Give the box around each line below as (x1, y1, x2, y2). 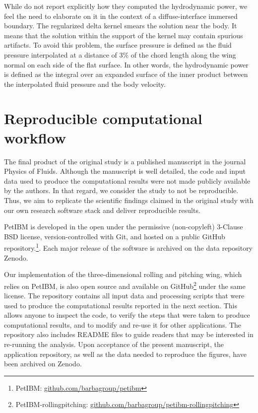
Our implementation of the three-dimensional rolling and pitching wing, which (4, 269, 242, 279)
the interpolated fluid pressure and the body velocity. (4, 78, 166, 89)
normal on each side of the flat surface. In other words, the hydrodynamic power (4, 59, 249, 69)
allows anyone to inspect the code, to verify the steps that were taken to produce (4, 310, 250, 320)
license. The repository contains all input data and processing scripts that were (4, 290, 245, 301)
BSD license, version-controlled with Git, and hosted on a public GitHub (4, 231, 225, 241)
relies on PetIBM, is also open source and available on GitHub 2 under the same (4, 279, 246, 291)
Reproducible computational (4, 108, 202, 128)
